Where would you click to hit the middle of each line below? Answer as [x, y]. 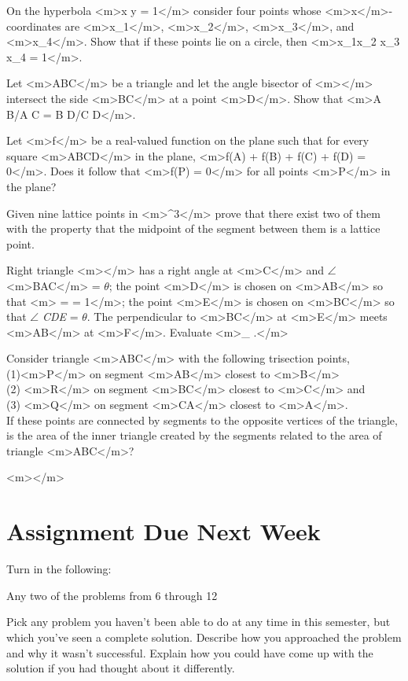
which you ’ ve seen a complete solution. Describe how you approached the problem [204, 637]
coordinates [34, 26]
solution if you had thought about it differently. [121, 668]
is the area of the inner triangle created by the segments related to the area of [194, 435]
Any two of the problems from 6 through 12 [112, 595]
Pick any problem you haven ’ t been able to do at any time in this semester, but [198, 622]
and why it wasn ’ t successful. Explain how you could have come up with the [190, 652]
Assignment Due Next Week [164, 531]
